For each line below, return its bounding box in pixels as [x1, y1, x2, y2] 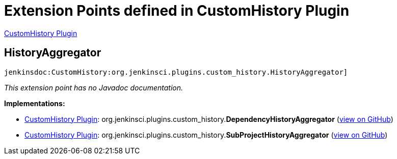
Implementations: [4, 99, 65, 108]
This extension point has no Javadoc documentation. [4, 83, 183, 92]
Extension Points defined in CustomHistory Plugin [4, 2, 350, 19]
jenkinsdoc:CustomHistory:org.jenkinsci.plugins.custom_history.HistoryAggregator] [4, 68, 348, 76]
